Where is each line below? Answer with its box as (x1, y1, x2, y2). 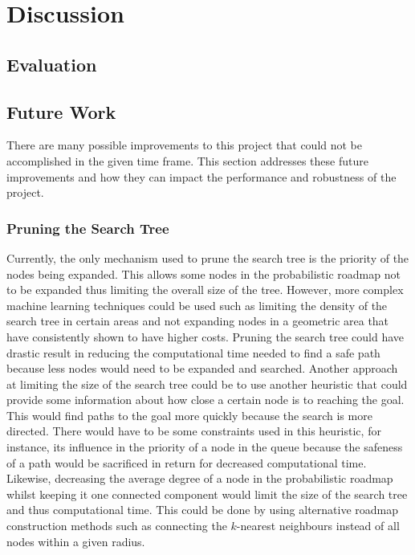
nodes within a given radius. (6, 533, 145, 549)
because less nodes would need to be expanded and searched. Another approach (6, 360, 398, 377)
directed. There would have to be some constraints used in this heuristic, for (6, 422, 381, 439)
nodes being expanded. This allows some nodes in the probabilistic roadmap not (6, 265, 401, 282)
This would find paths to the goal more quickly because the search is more (6, 406, 372, 423)
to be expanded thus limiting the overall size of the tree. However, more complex (6, 281, 404, 298)
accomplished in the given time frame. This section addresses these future (6, 152, 368, 169)
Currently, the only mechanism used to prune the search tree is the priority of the (6, 249, 409, 266)
